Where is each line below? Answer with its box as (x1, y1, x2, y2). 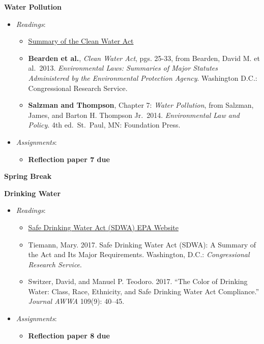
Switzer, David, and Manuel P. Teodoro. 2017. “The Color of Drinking (28, 276, 248, 287)
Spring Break (4, 171, 52, 181)
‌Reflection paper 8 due (28, 330, 110, 340)
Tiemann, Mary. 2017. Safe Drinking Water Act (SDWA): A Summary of (28, 239, 256, 249)
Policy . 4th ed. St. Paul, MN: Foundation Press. (28, 119, 181, 130)
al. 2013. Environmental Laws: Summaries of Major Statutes (28, 62, 218, 73)
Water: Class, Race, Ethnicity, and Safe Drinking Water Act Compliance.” (28, 286, 259, 296)
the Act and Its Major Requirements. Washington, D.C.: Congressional (28, 249, 250, 260)
